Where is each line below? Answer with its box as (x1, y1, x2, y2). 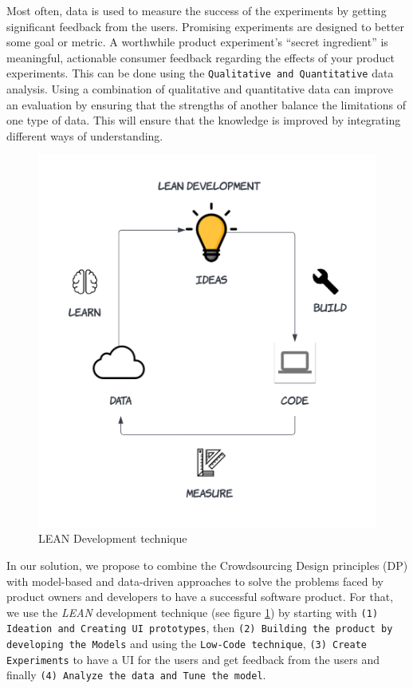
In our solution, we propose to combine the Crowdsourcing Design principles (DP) (6, 556, 408, 573)
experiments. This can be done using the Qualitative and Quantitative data (6, 65, 394, 81)
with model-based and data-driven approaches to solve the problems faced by (6, 572, 383, 589)
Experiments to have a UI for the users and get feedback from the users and (6, 650, 380, 667)
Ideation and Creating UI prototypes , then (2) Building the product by (6, 619, 393, 636)
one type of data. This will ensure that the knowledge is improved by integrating (6, 112, 401, 129)
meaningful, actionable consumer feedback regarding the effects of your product (6, 49, 395, 65)
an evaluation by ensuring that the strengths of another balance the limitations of (6, 96, 406, 113)
